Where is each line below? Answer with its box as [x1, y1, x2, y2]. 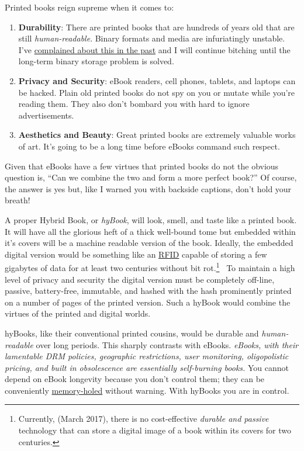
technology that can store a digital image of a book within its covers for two [18, 424, 292, 436]
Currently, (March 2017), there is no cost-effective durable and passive [18, 412, 269, 425]
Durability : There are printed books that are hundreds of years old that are [18, 20, 295, 33]
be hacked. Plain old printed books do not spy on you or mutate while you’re [18, 86, 295, 98]
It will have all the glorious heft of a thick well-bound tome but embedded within [5, 225, 296, 237]
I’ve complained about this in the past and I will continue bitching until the [18, 43, 291, 55]
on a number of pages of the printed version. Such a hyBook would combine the [5, 296, 291, 308]
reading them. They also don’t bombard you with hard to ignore [18, 98, 250, 110]
